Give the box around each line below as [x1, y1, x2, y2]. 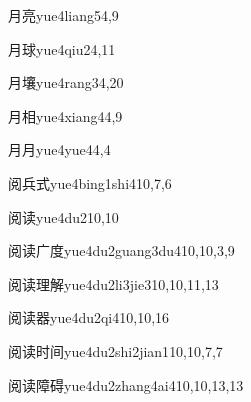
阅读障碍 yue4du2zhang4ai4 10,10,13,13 [8, 374, 244, 395]
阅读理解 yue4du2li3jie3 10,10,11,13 [8, 273, 219, 294]
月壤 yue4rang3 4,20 [8, 72, 124, 93]
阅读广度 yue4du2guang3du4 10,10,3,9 [8, 240, 235, 261]
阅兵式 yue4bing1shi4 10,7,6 [8, 172, 172, 193]
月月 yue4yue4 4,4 [8, 139, 111, 160]
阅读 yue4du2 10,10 [8, 206, 119, 227]
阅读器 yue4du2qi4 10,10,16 [8, 307, 170, 328]
